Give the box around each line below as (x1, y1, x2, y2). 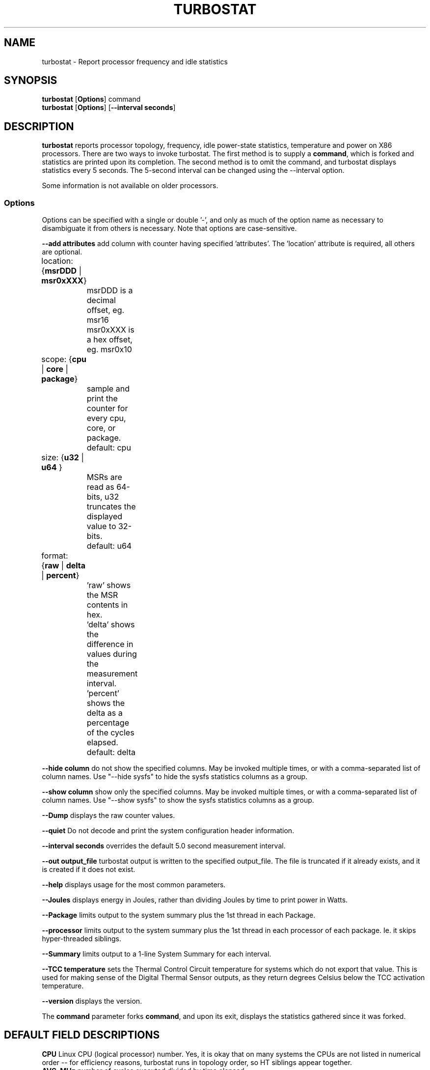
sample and (86, 384, 130, 394)
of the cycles (86, 728, 134, 738)
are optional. (42, 248, 82, 256)
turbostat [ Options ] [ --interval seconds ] (42, 103, 176, 112)
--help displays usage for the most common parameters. (42, 880, 226, 889)
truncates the (86, 502, 136, 512)
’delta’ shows (86, 619, 135, 630)
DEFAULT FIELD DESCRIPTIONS (4, 1029, 160, 1042)
